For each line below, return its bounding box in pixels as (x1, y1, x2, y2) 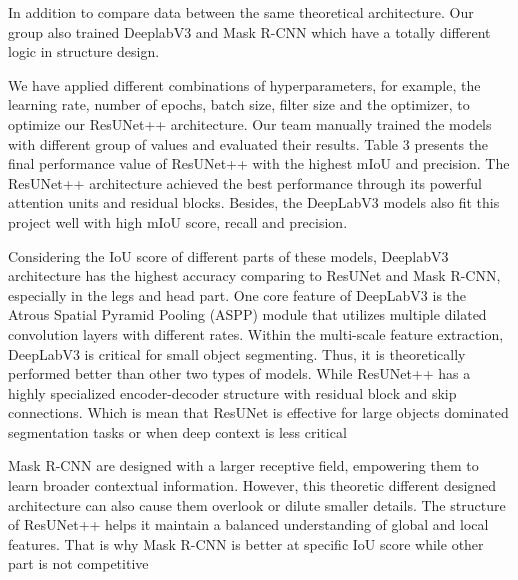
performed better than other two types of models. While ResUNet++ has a (8, 363, 471, 384)
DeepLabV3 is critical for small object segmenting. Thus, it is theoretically (8, 343, 466, 364)
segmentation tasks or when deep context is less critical (8, 421, 347, 442)
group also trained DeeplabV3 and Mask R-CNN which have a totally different (8, 21, 491, 42)
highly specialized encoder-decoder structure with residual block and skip (8, 382, 457, 403)
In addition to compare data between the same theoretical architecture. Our (8, 2, 474, 22)
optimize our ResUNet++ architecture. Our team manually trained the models (8, 113, 492, 134)
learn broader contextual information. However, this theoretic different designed (8, 475, 497, 496)
